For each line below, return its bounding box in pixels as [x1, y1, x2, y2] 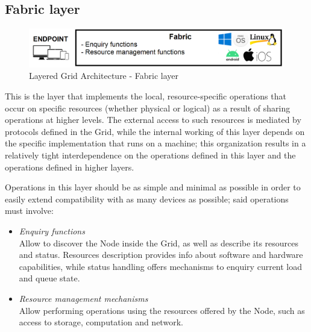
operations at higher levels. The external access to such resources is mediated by [5, 113, 301, 126]
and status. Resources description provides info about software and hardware [19, 248, 303, 261]
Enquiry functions [19, 224, 85, 237]
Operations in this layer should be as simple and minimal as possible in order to [5, 181, 301, 193]
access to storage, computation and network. [19, 316, 183, 328]
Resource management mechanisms [19, 292, 148, 304]
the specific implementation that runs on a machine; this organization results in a [5, 137, 306, 149]
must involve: [5, 204, 54, 217]
